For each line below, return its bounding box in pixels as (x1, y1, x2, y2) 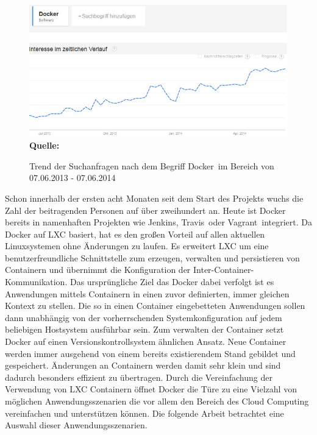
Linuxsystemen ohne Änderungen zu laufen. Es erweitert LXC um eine (5, 239, 269, 252)
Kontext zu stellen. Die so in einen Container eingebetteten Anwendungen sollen (5, 299, 305, 312)
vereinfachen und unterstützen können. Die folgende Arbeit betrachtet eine (5, 406, 284, 419)
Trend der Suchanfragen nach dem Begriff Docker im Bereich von (29, 159, 274, 172)
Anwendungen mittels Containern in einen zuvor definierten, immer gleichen (5, 287, 290, 300)
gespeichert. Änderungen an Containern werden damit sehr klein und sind (5, 359, 281, 372)
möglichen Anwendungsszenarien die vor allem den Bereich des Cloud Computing (5, 395, 309, 408)
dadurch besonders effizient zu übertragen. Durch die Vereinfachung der (5, 370, 272, 383)
